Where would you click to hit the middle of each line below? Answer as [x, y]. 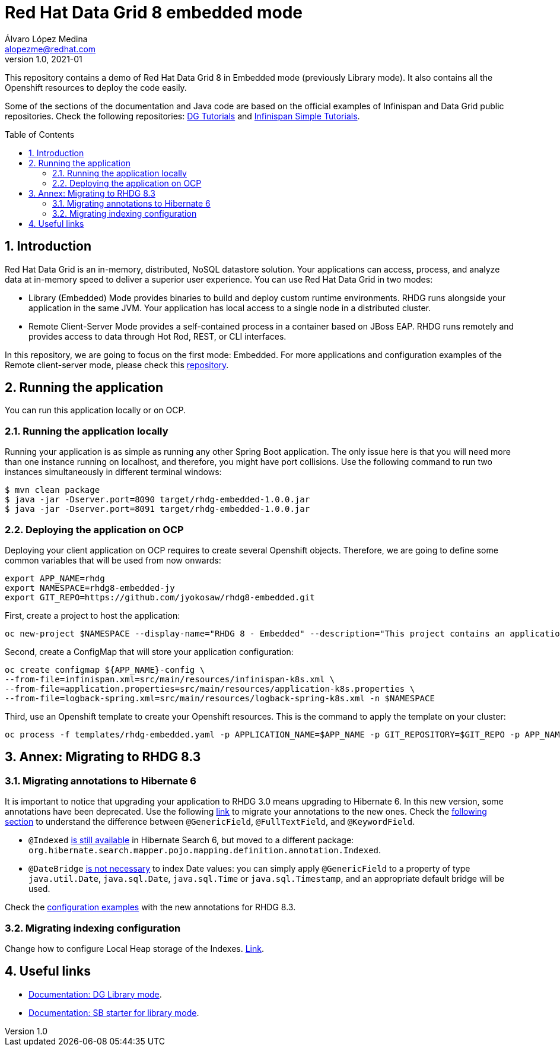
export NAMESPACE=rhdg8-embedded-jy [90, 588]
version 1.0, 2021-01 [44, 59]
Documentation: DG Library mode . [95, 994]
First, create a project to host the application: [93, 615]
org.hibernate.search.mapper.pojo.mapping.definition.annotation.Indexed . [205, 850]
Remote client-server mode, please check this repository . [117, 365]
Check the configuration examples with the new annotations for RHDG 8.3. [150, 907]
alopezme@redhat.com [50, 49]
